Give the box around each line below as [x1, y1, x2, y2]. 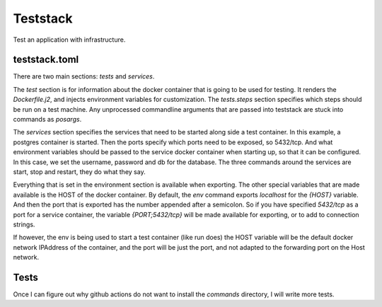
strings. [13, 220, 35, 228]
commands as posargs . [13, 115, 82, 124]
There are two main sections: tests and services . [13, 72, 155, 81]
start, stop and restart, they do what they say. [13, 167, 146, 176]
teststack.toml [13, 54, 79, 66]
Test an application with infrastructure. [13, 35, 126, 44]
